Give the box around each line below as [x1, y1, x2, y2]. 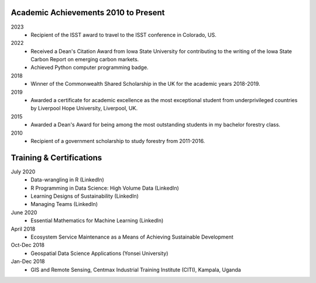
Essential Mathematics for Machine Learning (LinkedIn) [30, 217, 164, 224]
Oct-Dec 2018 [11, 242, 45, 249]
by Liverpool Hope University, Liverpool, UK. [30, 105, 138, 112]
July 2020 [11, 168, 36, 175]
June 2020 [11, 209, 37, 216]
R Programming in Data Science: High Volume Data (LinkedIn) [30, 184, 180, 191]
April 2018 [11, 225, 36, 232]
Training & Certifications [11, 152, 102, 163]
